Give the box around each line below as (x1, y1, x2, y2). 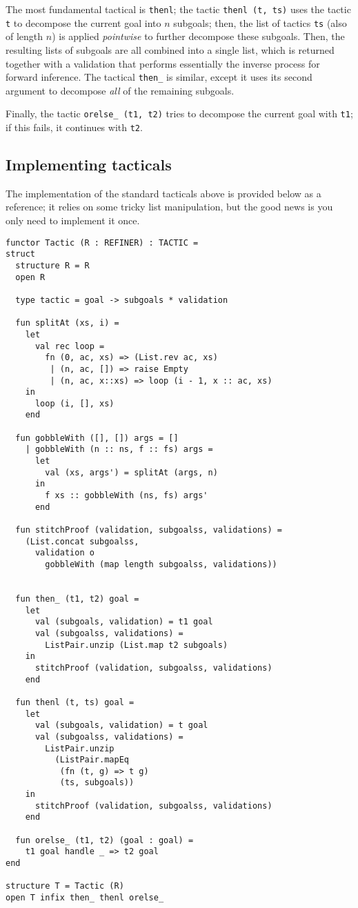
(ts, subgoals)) (59, 778, 135, 788)
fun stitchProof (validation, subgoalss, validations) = (15, 525, 282, 535)
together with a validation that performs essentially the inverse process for (6, 56, 320, 70)
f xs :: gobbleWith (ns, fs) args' (45, 491, 208, 501)
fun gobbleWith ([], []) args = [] (15, 433, 179, 443)
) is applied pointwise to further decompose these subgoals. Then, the (52, 29, 345, 43)
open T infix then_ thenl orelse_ (6, 893, 164, 903)
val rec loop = (34, 341, 105, 351)
